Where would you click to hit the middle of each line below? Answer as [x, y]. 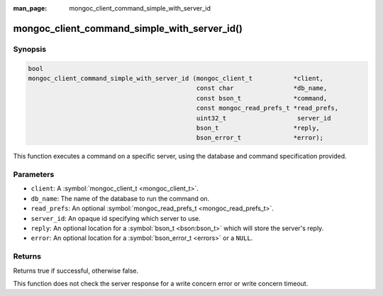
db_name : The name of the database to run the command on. [120, 198]
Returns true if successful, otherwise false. [76, 271]
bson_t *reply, [258, 128]
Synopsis [29, 49]
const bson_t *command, [262, 98]
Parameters [34, 175]
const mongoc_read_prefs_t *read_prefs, [267, 108]
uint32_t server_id [263, 118]
